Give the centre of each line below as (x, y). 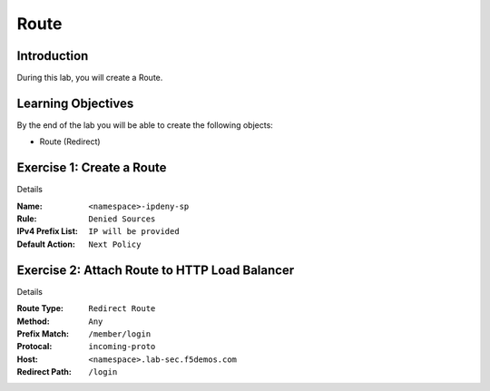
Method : (33, 321)
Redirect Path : (44, 372)
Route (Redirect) (70, 142)
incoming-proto (122, 347)
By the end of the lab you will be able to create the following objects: (145, 125)
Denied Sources (122, 219)
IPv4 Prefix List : (48, 231)
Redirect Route (122, 309)
